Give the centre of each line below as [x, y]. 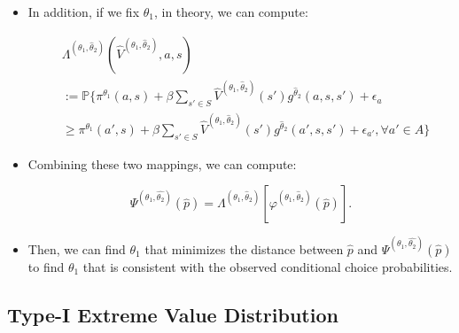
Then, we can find [77, 248]
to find [46, 266]
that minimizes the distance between [244, 248]
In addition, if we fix [84, 12]
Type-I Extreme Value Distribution [173, 314]
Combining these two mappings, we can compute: [162, 163]
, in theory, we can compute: [231, 12]
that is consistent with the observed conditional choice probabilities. [268, 266]
